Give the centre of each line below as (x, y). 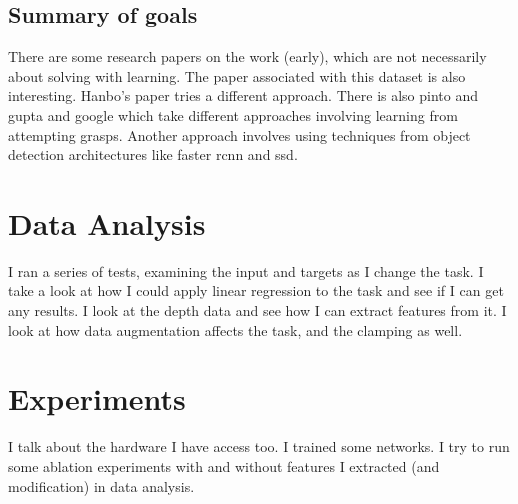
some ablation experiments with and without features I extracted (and (224, 465)
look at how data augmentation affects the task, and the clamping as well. (235, 329)
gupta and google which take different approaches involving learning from (233, 114)
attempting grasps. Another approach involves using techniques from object (239, 134)
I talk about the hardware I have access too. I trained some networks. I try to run (259, 446)
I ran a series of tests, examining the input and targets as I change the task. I (246, 270)
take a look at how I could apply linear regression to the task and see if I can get (256, 290)
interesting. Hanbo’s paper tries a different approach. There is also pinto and (243, 95)
